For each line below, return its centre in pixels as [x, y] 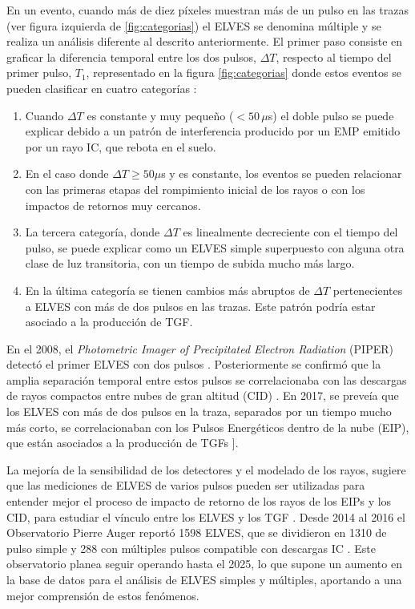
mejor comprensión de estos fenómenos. [103, 595]
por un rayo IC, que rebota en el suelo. [121, 146]
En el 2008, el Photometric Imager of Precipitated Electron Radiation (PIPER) [200, 348]
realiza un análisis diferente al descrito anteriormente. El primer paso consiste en [205, 41]
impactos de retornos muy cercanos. [113, 205]
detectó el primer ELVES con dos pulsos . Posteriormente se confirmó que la [194, 364]
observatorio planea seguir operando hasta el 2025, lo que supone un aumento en [204, 564]
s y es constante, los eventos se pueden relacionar [282, 173]
